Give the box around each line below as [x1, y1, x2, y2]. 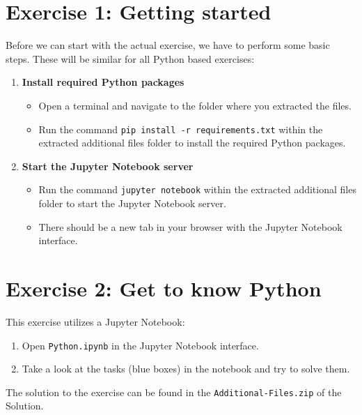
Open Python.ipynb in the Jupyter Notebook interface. [22, 338, 259, 352]
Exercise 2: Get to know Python [6, 273, 322, 302]
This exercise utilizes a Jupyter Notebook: [6, 314, 185, 329]
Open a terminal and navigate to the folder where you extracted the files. [38, 98, 352, 112]
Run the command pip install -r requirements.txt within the [38, 121, 323, 136]
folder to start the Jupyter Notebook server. [38, 196, 226, 210]
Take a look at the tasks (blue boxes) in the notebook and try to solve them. [22, 361, 350, 376]
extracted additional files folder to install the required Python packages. [38, 135, 346, 150]
